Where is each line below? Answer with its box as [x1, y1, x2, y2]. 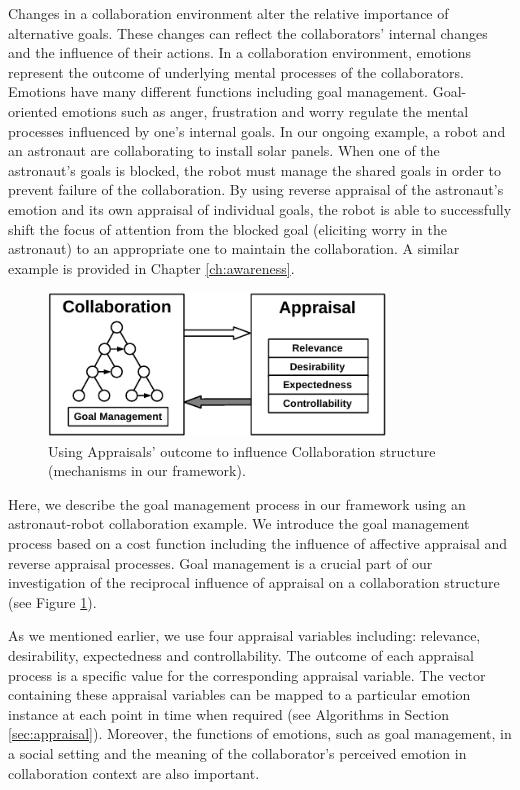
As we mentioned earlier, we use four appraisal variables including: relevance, [8, 625, 481, 646]
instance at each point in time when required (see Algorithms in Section [8, 703, 449, 724]
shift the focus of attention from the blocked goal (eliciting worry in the [8, 218, 447, 239]
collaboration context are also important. [8, 762, 260, 783]
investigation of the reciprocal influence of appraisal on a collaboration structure [8, 572, 500, 593]
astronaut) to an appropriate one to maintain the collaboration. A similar [8, 238, 460, 259]
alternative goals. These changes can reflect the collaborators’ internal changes [8, 22, 488, 43]
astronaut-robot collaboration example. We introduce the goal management [8, 513, 470, 534]
